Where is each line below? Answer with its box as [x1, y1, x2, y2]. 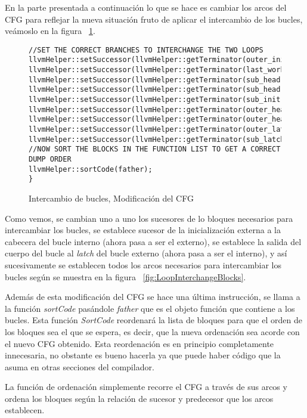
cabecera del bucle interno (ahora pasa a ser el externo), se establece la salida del [5, 235, 302, 247]
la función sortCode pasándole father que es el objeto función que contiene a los [5, 302, 295, 314]
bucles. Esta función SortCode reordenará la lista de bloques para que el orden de [5, 314, 302, 326]
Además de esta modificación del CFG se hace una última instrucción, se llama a [5, 290, 300, 303]
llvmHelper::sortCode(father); [29, 165, 153, 174]
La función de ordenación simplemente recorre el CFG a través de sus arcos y [5, 380, 287, 393]
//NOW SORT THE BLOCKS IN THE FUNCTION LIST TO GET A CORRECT [29, 145, 281, 154]
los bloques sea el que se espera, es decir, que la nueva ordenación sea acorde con [5, 325, 300, 338]
